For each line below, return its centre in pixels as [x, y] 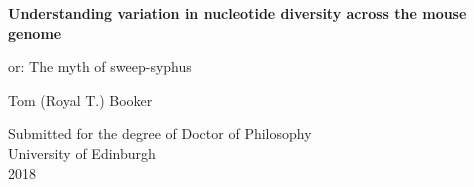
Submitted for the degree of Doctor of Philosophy [160, 133]
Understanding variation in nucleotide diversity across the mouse [237, 13]
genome [35, 32]
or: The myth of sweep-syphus [100, 66]
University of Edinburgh [82, 152]
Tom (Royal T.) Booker [80, 99]
